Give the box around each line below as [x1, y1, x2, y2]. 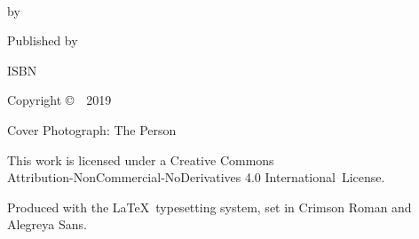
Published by [7, 31, 78, 50]
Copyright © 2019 [7, 91, 112, 109]
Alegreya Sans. [7, 215, 87, 234]
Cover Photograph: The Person [7, 120, 177, 139]
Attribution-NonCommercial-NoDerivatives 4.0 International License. [7, 168, 385, 187]
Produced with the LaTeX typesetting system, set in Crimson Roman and [7, 197, 412, 216]
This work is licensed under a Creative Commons [7, 150, 274, 169]
